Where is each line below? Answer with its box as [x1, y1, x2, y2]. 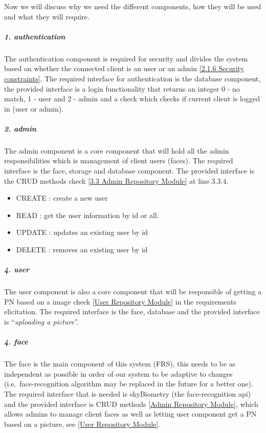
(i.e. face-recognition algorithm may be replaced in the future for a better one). [4, 378, 253, 389]
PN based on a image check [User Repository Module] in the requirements [4, 296, 236, 307]
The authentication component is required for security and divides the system [4, 53, 248, 63]
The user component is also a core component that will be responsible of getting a [4, 286, 262, 297]
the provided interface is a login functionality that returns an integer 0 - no [4, 83, 240, 94]
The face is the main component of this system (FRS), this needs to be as [4, 358, 236, 369]
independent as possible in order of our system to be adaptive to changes [4, 368, 233, 379]
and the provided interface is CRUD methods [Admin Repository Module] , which [4, 398, 258, 409]
